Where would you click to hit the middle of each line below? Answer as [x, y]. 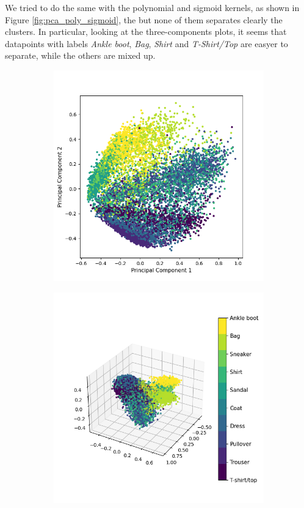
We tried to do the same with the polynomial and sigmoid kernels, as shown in [152, 7]
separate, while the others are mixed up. [80, 55]
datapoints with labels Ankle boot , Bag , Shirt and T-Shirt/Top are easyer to [147, 43]
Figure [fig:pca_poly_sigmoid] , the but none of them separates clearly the [144, 19]
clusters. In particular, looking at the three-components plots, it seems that [146, 32]
